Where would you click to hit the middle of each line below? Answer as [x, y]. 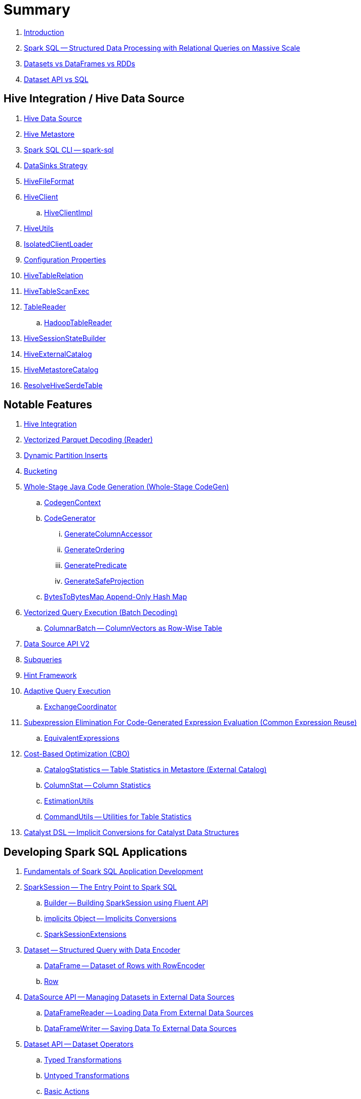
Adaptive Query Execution [67, 691]
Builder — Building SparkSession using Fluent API [126, 903]
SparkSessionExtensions [85, 934]
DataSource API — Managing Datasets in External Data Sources [129, 997]
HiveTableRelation [54, 275]
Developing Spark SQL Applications [95, 852]
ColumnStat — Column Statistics [97, 785]
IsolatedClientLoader [58, 244]
